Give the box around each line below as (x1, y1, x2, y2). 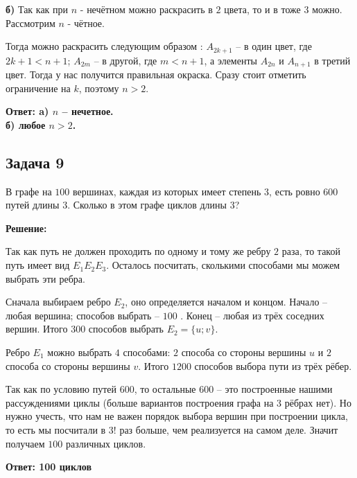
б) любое (6, 117, 46, 132)
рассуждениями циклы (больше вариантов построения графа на (6, 395, 274, 409)
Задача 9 (6, 151, 64, 172)
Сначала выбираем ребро (6, 294, 111, 309)
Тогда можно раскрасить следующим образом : (6, 39, 203, 53)
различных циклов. (65, 436, 146, 450)
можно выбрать (47, 345, 112, 360)
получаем (6, 436, 45, 450)
